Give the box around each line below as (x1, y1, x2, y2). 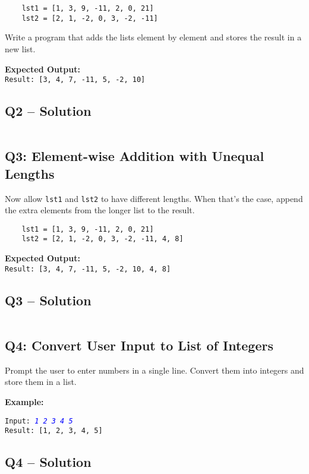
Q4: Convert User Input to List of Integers (5, 336, 273, 354)
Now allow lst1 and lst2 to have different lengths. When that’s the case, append (5, 192, 303, 204)
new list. (5, 42, 36, 55)
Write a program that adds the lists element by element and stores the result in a (5, 31, 302, 43)
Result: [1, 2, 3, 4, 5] (5, 426, 103, 435)
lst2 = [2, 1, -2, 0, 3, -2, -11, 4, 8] (21, 235, 184, 244)
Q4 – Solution (5, 453, 92, 471)
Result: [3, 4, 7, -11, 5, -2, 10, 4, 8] (5, 264, 171, 273)
